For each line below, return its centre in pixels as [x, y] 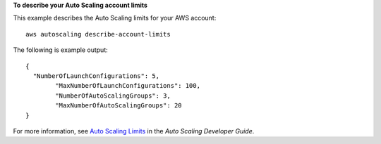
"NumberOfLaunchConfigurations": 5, [96, 76]
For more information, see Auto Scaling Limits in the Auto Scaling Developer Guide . [134, 131]
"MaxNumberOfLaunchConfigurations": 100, [128, 86]
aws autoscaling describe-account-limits [98, 34]
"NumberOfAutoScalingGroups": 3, [113, 96]
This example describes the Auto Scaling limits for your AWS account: [115, 18]
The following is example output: [61, 50]
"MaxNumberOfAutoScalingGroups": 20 [119, 106]
